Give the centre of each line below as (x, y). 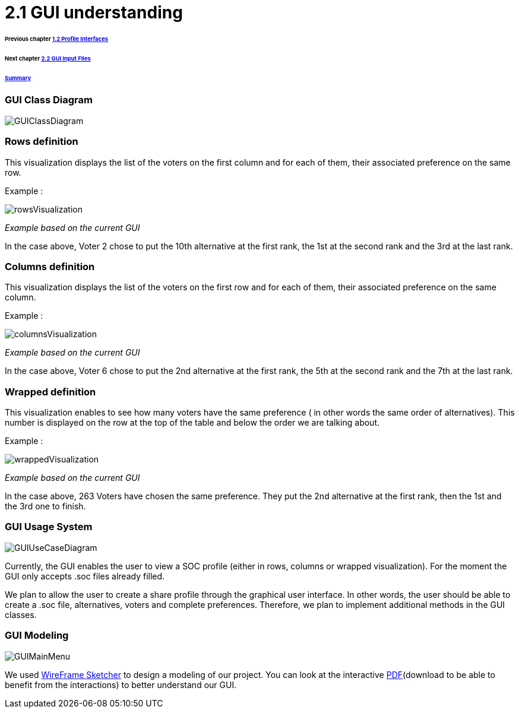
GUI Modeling (37, 636)
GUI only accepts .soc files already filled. (85, 576)
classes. (21, 614)
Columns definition (50, 266)
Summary (18, 78)
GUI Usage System (49, 527)
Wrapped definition (50, 392)
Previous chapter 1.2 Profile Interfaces (57, 39)
